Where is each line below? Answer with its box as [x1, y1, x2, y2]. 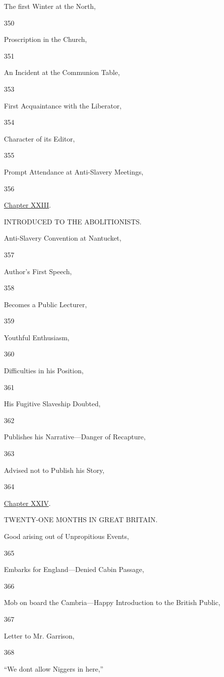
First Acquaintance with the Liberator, [4, 100, 122, 110]
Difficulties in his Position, [4, 365, 84, 376]
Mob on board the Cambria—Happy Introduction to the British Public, [4, 597, 221, 607]
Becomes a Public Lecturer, [4, 299, 87, 309]
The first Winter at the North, [4, 1, 96, 11]
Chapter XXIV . [4, 498, 51, 508]
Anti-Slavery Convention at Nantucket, [4, 233, 122, 243]
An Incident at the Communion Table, [4, 67, 120, 77]
